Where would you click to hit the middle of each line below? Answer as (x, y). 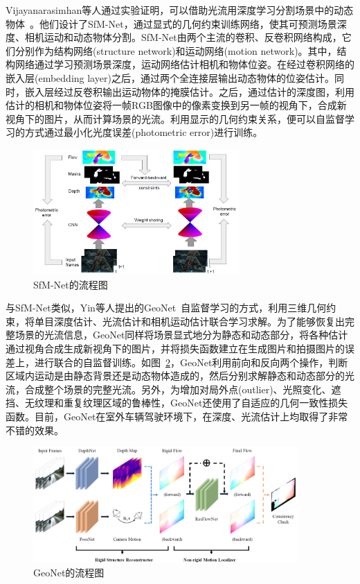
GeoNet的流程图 (69, 573)
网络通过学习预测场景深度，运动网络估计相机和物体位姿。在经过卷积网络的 (184, 64)
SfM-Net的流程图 (71, 284)
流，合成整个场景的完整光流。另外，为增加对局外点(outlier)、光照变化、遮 (173, 389)
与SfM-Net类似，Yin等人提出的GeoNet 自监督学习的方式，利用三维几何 (166, 308)
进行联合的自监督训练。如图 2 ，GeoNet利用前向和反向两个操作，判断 (191, 362)
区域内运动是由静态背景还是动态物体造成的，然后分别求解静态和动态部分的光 (180, 376)
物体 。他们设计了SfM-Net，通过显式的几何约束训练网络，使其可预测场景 (171, 23)
